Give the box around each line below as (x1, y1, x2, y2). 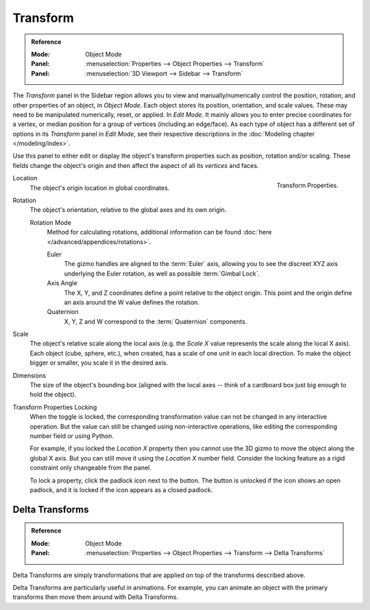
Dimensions (12, 371, 47, 380)
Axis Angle (47, 279, 78, 287)
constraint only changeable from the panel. (29, 463, 152, 472)
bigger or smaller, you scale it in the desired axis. (29, 358, 169, 367)
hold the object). (29, 391, 77, 399)
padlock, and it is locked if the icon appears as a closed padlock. (29, 485, 213, 493)
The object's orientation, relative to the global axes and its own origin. (29, 206, 227, 214)
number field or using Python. (29, 432, 114, 440)
